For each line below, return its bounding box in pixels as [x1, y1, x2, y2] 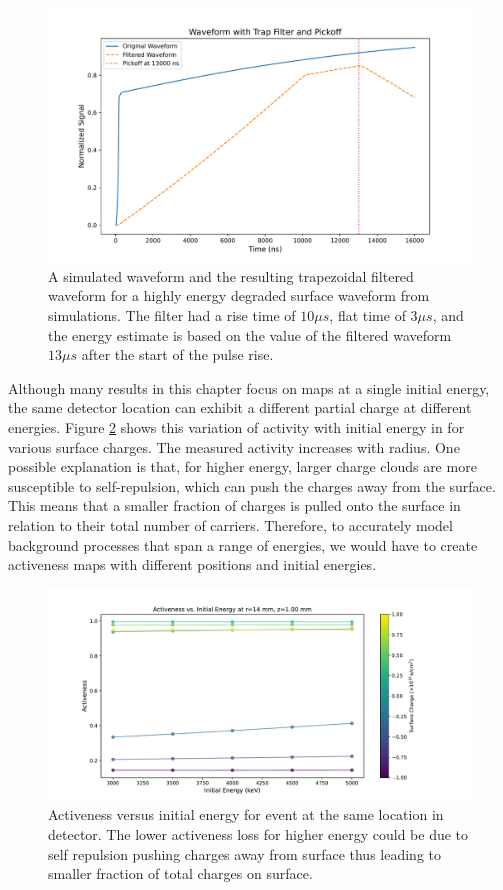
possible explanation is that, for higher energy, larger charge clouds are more [8, 456, 477, 477]
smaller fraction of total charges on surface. [48, 863, 313, 884]
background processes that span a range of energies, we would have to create [8, 534, 478, 555]
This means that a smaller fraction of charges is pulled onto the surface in [8, 495, 461, 516]
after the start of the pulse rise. [81, 344, 274, 365]
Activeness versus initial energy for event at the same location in [48, 804, 444, 825]
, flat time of [329, 305, 406, 326]
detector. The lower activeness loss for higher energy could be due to [48, 823, 469, 844]
